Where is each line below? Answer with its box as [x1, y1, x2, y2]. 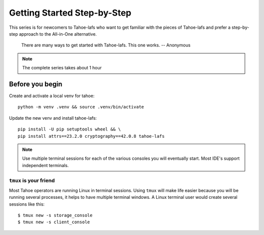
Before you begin [9, 80, 63, 88]
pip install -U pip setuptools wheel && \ [18, 127, 121, 132]
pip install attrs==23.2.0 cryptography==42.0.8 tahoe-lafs [18, 133, 165, 139]
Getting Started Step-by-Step [9, 7, 132, 18]
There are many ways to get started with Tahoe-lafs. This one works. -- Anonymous [21, 42, 191, 48]
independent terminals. [22, 162, 69, 168]
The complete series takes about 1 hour [22, 65, 102, 71]
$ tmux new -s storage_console [18, 213, 93, 218]
